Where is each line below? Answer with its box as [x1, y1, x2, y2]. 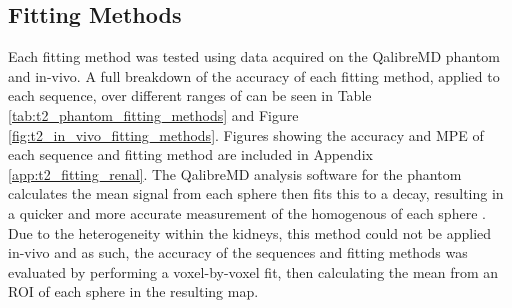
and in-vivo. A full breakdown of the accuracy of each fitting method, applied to [8, 65, 500, 86]
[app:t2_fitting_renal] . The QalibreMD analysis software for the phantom [8, 163, 462, 184]
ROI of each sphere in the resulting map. [8, 281, 259, 302]
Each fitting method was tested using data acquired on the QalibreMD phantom [8, 46, 500, 67]
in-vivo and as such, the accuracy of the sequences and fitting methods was [8, 242, 468, 263]
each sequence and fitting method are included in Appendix [8, 144, 373, 165]
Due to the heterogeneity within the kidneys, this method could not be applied [8, 222, 492, 243]
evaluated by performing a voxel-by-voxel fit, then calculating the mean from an [8, 261, 499, 282]
